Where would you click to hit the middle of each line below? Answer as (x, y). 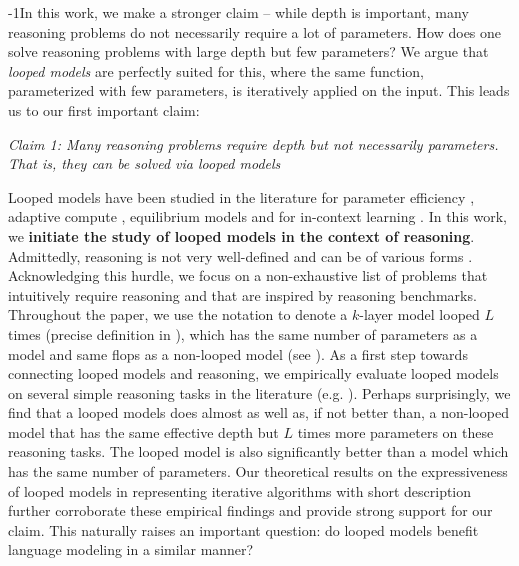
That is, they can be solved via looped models (144, 163)
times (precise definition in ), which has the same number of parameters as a (243, 333)
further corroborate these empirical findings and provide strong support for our (250, 510)
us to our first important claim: (104, 109)
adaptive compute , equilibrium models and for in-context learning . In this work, (257, 216)
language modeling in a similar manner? (131, 549)
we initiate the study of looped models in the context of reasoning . (241, 235)
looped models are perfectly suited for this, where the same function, (216, 70)
